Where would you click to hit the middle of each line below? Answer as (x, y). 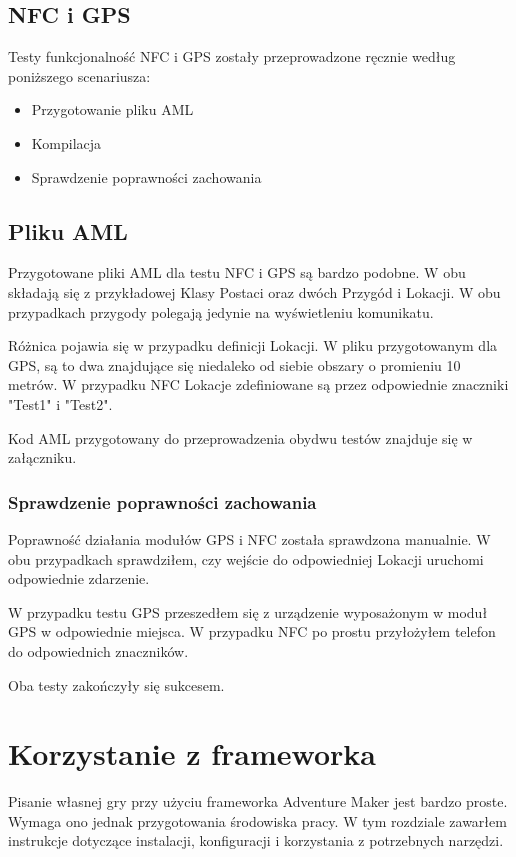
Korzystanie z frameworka (192, 753)
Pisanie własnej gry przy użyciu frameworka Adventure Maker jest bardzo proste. (258, 801)
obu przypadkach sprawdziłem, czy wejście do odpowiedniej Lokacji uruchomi (246, 558)
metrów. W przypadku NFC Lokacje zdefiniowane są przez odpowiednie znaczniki (258, 384)
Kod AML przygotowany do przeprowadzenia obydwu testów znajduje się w (240, 437)
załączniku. (42, 457)
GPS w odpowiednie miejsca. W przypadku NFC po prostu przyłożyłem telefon (252, 631)
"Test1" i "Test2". (60, 403)
